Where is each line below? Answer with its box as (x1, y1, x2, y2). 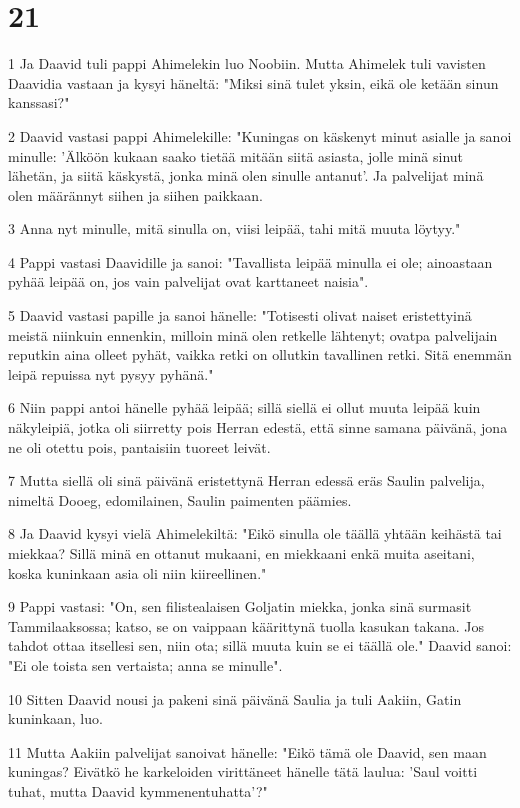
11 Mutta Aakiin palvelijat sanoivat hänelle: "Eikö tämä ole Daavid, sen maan (8, 741, 487, 762)
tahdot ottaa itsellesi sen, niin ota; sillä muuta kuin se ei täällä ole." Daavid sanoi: (8, 635, 512, 656)
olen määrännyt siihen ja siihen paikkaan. (8, 184, 263, 205)
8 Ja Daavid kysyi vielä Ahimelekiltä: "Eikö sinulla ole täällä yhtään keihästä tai (8, 523, 502, 544)
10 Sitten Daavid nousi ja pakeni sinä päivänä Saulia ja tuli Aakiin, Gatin (8, 688, 462, 709)
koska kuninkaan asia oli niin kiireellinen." (8, 562, 267, 583)
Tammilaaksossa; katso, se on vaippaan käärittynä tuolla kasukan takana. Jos (8, 615, 485, 636)
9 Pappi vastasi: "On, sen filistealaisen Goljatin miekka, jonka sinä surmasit (8, 596, 472, 617)
